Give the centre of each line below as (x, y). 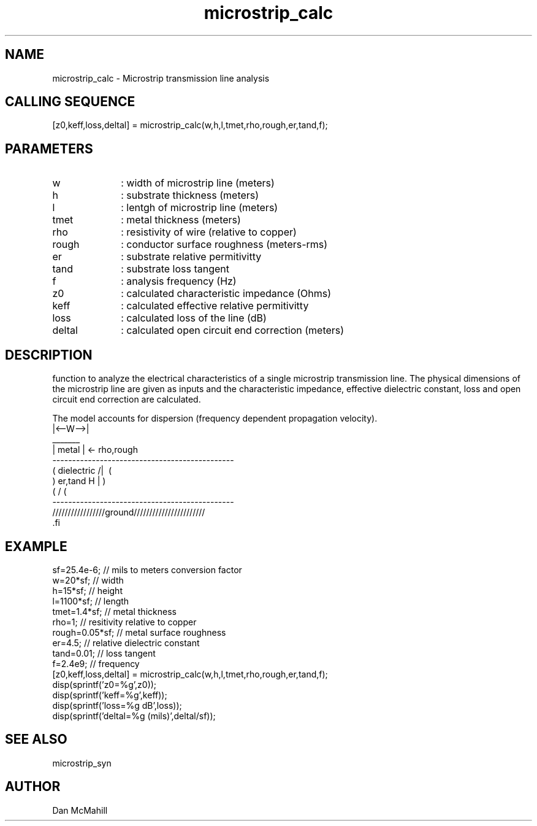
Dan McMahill (80, 810)
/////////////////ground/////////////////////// (129, 512)
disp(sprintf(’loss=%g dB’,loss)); (117, 705)
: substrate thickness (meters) (190, 195)
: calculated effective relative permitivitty (215, 306)
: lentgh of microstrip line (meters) (200, 208)
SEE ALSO (36, 739)
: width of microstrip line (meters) (198, 183)
